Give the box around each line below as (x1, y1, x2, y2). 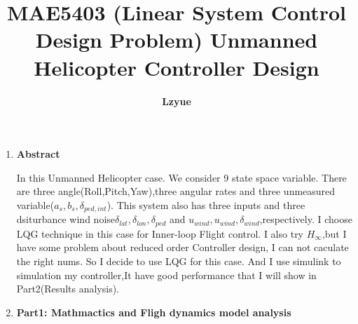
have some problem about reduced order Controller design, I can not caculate (16, 240, 349, 255)
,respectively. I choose (259, 212, 352, 227)
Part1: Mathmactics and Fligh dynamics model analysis (16, 304, 291, 319)
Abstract (16, 147, 60, 161)
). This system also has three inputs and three (106, 197, 305, 212)
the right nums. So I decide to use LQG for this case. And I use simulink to (16, 253, 341, 268)
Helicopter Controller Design (34, 53, 319, 81)
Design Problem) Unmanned (35, 25, 318, 54)
